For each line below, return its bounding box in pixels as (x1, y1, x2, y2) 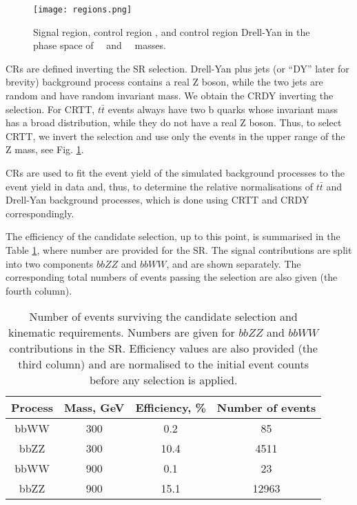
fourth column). (6, 283, 72, 297)
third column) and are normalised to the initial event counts (18, 356, 309, 373)
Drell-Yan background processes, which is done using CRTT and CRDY (6, 192, 309, 207)
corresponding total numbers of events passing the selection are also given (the (6, 270, 338, 284)
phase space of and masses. (33, 38, 166, 52)
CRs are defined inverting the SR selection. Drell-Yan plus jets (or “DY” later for (6, 61, 349, 75)
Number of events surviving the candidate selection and (29, 308, 298, 325)
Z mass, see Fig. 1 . (6, 142, 84, 157)
